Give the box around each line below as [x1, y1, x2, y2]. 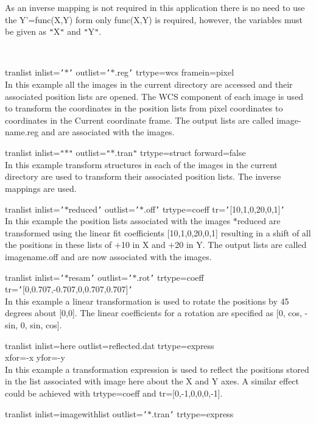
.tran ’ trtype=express [151, 407, 234, 420]
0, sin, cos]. [20, 319, 62, 331]
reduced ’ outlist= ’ [68, 202, 139, 215]
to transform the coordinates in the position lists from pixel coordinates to [5, 102, 283, 115]
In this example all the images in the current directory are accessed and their [5, 78, 293, 91]
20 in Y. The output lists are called [175, 238, 307, 251]
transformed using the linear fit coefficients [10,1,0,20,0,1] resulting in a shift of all [5, 226, 311, 239]
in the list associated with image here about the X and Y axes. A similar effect [5, 375, 300, 387]
